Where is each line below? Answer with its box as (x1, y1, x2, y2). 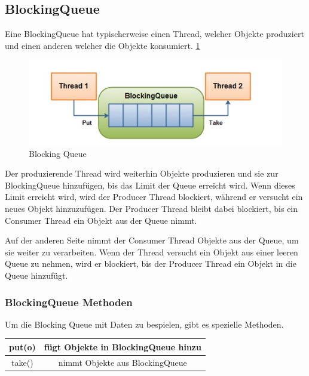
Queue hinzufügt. (5, 269, 68, 282)
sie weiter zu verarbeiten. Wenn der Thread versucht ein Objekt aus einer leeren (5, 245, 298, 258)
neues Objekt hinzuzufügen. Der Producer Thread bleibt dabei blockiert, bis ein (5, 202, 298, 215)
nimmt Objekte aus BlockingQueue (58, 356, 187, 368)
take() (11, 356, 33, 368)
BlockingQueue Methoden (5, 294, 133, 309)
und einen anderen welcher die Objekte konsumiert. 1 (5, 39, 200, 51)
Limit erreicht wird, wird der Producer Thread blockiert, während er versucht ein (5, 190, 303, 203)
